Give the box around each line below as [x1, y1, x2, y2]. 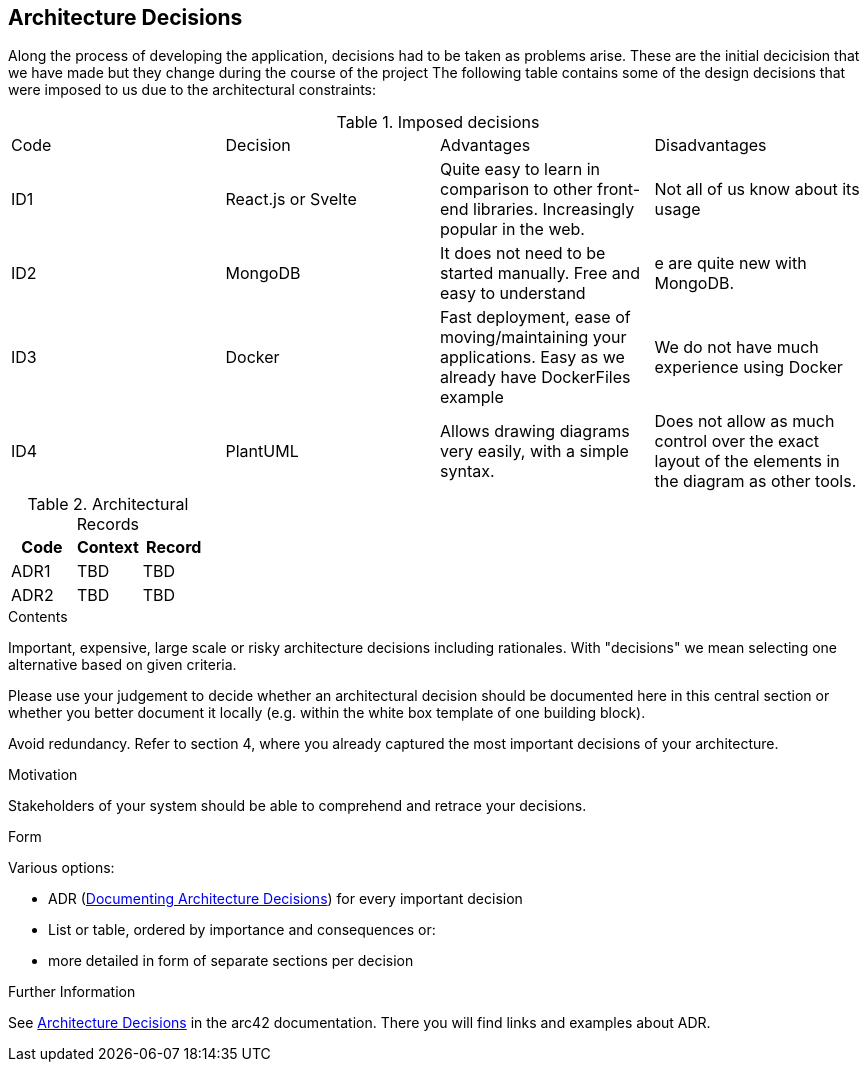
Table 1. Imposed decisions [336, 112, 540, 133]
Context [76, 537, 139, 558]
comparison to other [440, 179, 593, 200]
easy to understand [440, 283, 586, 304]
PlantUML [225, 441, 299, 462]
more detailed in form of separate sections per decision [48, 952, 414, 970]
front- [597, 179, 641, 200]
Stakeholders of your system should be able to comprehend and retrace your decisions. [8, 797, 587, 815]
